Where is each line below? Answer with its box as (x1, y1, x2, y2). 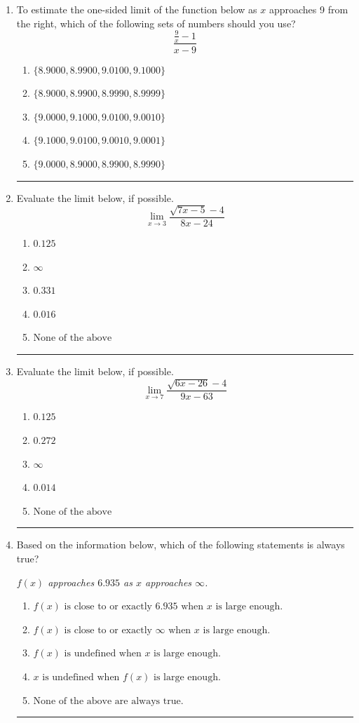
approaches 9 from (269, 2, 348, 16)
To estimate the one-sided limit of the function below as (16, 2, 257, 16)
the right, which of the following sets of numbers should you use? (16, 15, 296, 30)
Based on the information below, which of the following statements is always (16, 537, 345, 552)
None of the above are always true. (33, 696, 184, 706)
